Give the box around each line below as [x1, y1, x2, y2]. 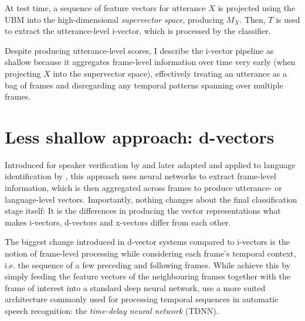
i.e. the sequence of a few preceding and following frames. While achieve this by [5, 258, 291, 271]
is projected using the [218, 2, 296, 13]
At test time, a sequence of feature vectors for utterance [5, 2, 206, 13]
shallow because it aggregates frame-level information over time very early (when [5, 56, 296, 68]
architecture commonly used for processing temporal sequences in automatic [5, 293, 279, 305]
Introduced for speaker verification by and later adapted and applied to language [5, 158, 296, 170]
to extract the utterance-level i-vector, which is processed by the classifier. [5, 25, 271, 37]
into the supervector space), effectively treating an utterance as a [53, 67, 287, 79]
